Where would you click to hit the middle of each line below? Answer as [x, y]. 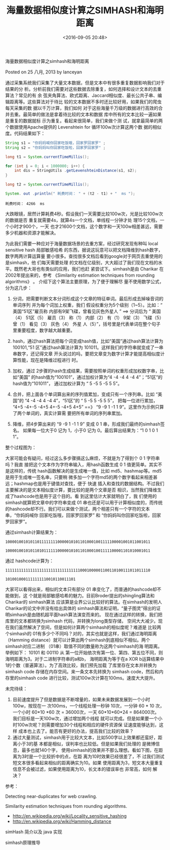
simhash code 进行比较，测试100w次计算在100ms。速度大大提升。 [88, 678]
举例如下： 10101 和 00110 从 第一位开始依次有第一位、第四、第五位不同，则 [84, 652]
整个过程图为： [21, 447]
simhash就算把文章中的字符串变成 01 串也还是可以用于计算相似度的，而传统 [84, 503]
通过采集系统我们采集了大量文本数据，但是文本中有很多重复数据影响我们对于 [85, 83]
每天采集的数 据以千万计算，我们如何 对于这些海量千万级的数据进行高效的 [82, 108]
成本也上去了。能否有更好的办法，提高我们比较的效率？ [76, 731]
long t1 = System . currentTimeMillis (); [47, 157]
